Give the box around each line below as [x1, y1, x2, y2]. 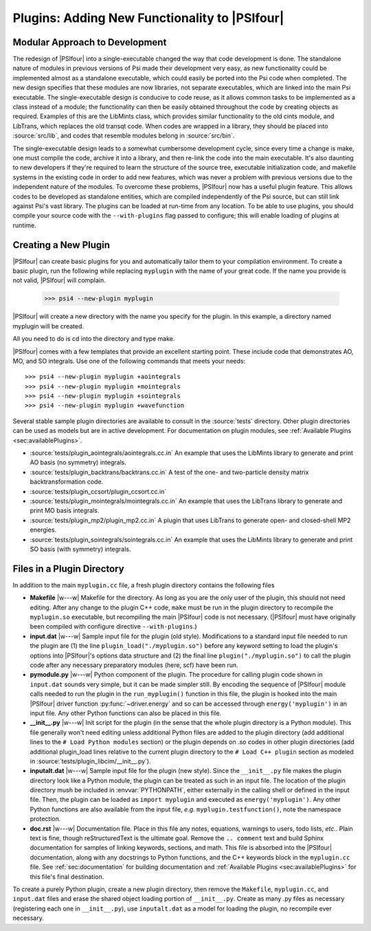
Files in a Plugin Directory [12, 563, 124, 574]
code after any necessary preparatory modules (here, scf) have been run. [30, 660, 238, 669]
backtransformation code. [30, 478, 104, 486]
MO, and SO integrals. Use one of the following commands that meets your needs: [12, 357, 246, 365]
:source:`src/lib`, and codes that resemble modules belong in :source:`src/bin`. [12, 131, 235, 140]
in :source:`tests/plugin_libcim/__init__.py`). [30, 756, 151, 765]
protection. [30, 815, 61, 823]
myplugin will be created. [12, 322, 84, 330]
